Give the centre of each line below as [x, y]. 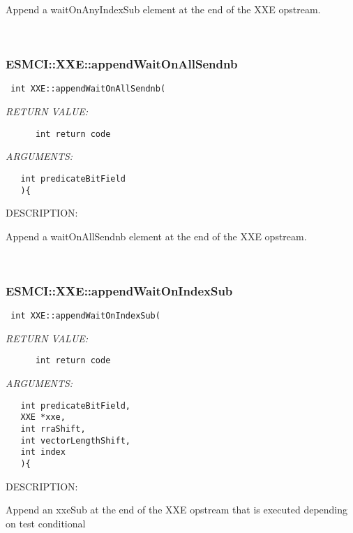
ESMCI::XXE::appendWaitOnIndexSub [119, 290]
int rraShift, [53, 429]
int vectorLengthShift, [75, 440]
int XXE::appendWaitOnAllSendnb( [88, 89]
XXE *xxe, [43, 417]
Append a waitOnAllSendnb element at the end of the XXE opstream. [156, 236]
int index [43, 452]
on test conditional [46, 523]
